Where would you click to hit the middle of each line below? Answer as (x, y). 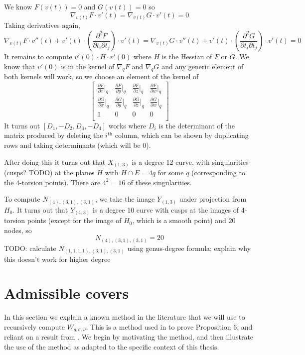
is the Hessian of (187, 57)
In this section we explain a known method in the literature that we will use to (125, 317)
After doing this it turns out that (55, 162)
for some (171, 173)
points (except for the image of (74, 220)
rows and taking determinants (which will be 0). (77, 145)
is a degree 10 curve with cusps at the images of (166, 209)
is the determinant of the (197, 125)
